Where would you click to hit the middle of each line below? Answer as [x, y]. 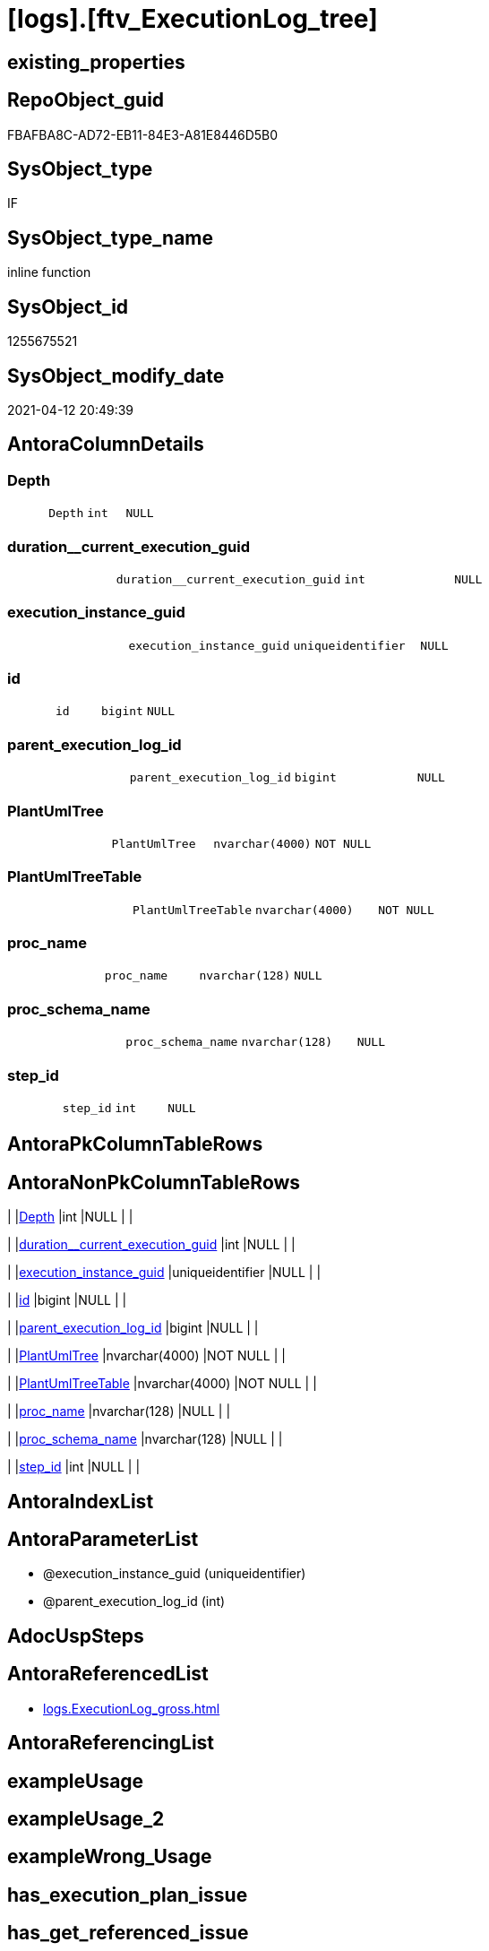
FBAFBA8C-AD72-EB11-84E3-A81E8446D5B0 [143, 134]
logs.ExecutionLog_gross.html [132, 1708]
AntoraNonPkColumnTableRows [154, 1182]
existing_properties [96, 62]
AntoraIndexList [81, 1501]
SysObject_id [68, 306]
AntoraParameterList [103, 1540]
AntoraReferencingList [111, 1743]
